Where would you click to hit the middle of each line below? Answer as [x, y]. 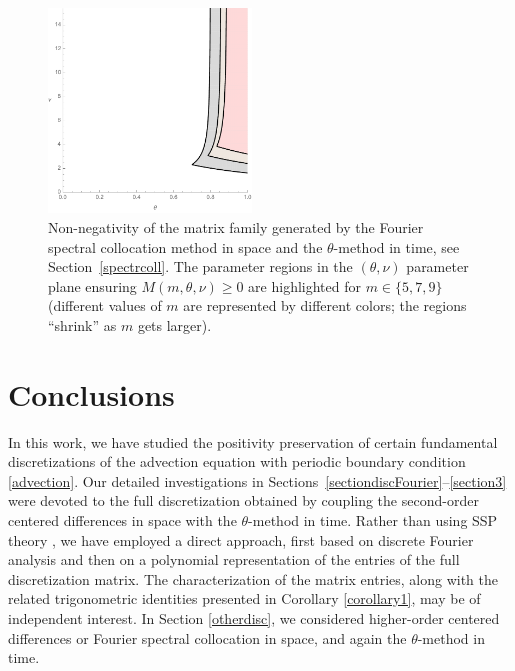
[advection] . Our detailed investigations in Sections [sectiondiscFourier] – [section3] [257, 480]
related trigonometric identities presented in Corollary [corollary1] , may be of [244, 598]
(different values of [105, 305]
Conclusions [91, 393]
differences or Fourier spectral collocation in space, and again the [207, 637]
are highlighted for [304, 285]
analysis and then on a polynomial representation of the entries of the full [234, 559]
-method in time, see [396, 246]
